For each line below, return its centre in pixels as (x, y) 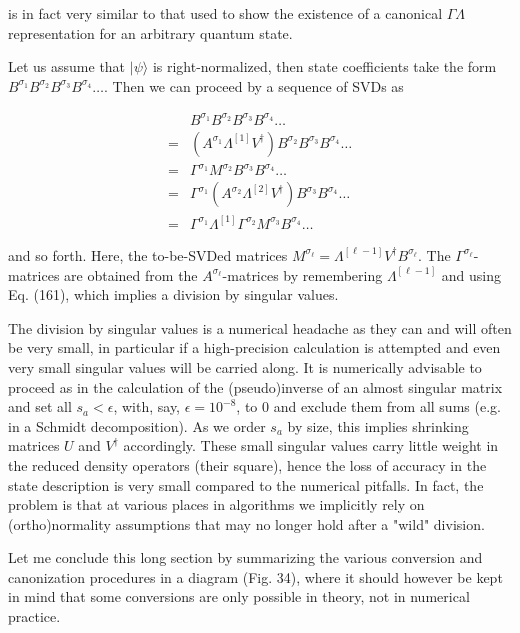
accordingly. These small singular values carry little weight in (311, 445)
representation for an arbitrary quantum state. (150, 32)
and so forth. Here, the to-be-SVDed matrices (148, 254)
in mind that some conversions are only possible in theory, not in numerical (239, 596)
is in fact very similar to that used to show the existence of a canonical (225, 13)
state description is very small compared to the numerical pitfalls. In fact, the (246, 484)
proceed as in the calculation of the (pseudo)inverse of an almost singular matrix (255, 386)
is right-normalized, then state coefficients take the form (324, 66)
